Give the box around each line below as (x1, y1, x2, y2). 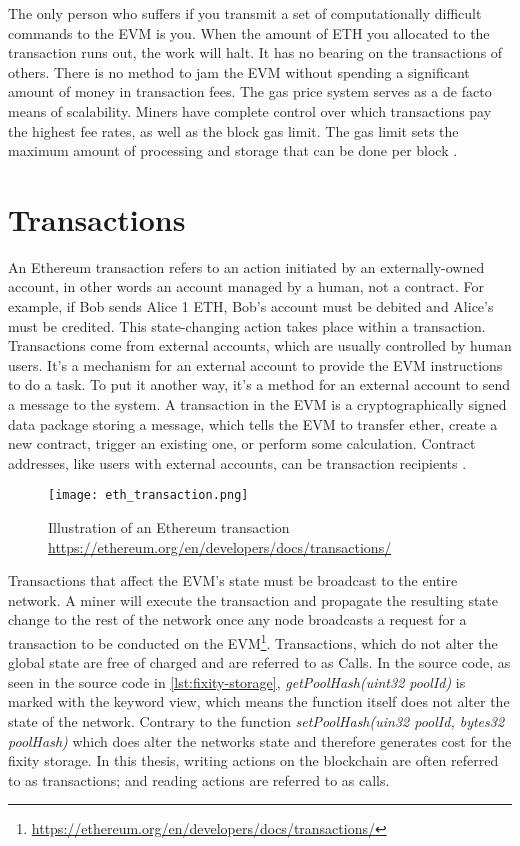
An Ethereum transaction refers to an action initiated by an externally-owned (8, 256, 485, 277)
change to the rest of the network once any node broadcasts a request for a (8, 609, 467, 630)
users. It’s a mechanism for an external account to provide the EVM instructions (8, 354, 503, 375)
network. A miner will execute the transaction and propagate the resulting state (8, 589, 499, 610)
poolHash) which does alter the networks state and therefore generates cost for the (8, 730, 512, 751)
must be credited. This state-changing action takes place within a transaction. (8, 315, 486, 336)
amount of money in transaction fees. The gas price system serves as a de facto (8, 81, 492, 102)
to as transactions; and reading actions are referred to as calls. (8, 769, 390, 790)
